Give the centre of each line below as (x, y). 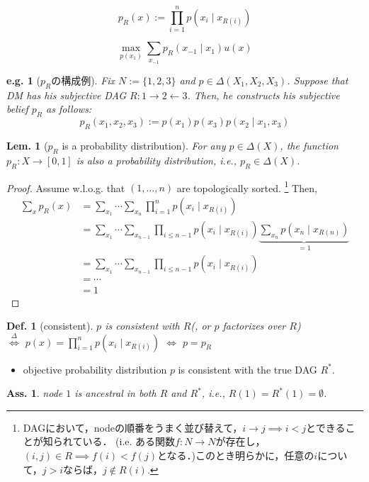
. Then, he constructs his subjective (263, 95)
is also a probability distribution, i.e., (156, 160)
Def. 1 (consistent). (50, 326)
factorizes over (254, 326)
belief (17, 109)
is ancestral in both (115, 393)
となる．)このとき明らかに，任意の (235, 455)
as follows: (69, 109)
